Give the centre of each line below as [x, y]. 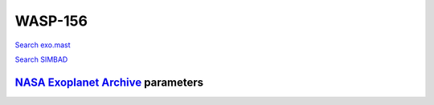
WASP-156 [51, 21]
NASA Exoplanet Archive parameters [109, 82]
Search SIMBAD [41, 59]
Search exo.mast [43, 45]
